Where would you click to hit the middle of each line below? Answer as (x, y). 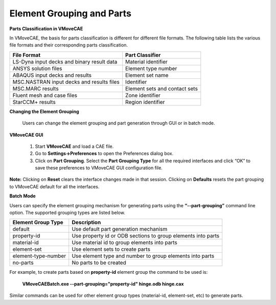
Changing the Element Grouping (44, 111)
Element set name (147, 75)
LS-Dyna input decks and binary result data (65, 61)
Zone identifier (143, 95)
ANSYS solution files (37, 68)
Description (86, 223)
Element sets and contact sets (162, 89)
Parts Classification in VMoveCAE (46, 29)
